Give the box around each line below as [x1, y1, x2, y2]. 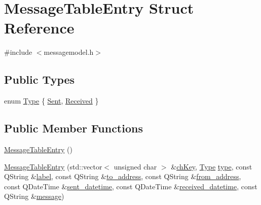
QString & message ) [4, 191, 64, 201]
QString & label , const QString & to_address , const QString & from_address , [4, 171, 241, 182]
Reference [4, 17, 74, 38]
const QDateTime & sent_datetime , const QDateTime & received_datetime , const [4, 181, 257, 191]
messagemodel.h [44, 47, 94, 57]
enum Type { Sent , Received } [4, 95, 99, 106]
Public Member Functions [4, 120, 143, 136]
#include [4, 47, 32, 57]
